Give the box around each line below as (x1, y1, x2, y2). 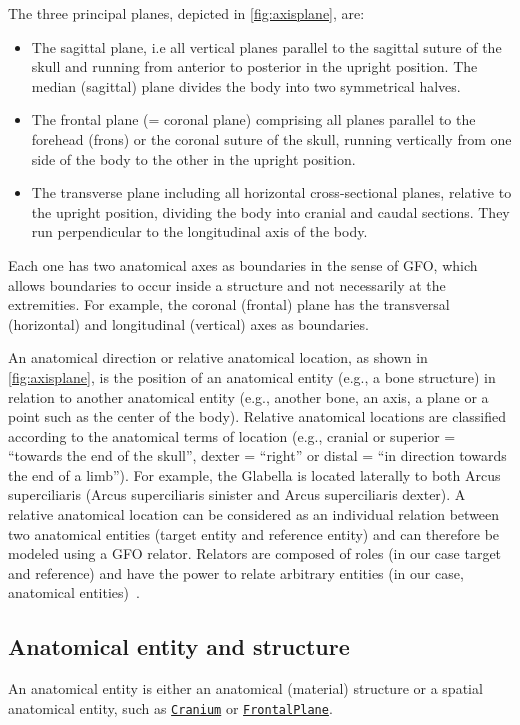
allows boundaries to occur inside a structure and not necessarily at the (8, 274, 446, 295)
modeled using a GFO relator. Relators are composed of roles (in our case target (8, 543, 502, 564)
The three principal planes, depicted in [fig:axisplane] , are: (8, 3, 365, 23)
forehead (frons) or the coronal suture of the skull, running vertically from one (31, 128, 512, 149)
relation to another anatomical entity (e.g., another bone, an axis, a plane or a (8, 386, 489, 407)
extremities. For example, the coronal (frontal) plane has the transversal (8, 294, 450, 315)
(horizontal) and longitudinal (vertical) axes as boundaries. (8, 313, 369, 334)
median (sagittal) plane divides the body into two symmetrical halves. (31, 75, 461, 96)
